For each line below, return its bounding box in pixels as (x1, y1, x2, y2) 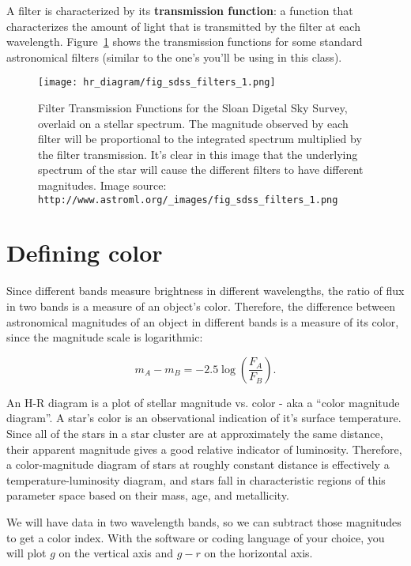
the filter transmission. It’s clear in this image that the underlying (38, 145, 358, 162)
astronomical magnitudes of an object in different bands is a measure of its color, (6, 313, 399, 330)
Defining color (6, 236, 163, 269)
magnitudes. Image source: (38, 177, 167, 193)
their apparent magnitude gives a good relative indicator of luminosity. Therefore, (6, 440, 402, 457)
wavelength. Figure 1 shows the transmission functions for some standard (6, 33, 363, 50)
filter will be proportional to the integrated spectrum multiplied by (38, 130, 362, 147)
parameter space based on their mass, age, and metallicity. (6, 487, 289, 504)
